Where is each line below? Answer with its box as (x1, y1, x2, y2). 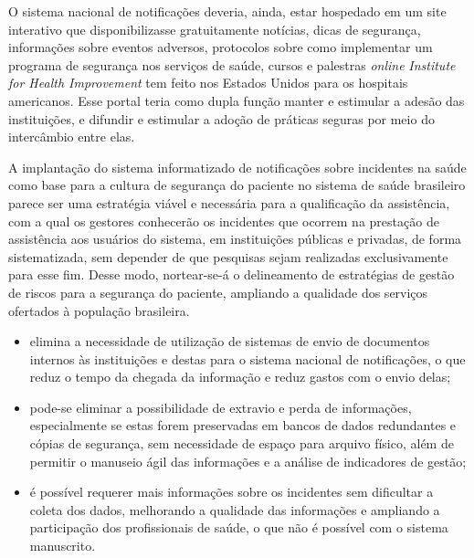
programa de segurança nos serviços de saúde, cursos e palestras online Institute (8, 55, 456, 74)
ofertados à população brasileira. (8, 300, 190, 320)
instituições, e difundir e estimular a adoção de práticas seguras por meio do (8, 109, 435, 128)
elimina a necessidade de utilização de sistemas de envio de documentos (29, 332, 430, 351)
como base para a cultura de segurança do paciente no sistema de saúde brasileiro (8, 175, 466, 195)
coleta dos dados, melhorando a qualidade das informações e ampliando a (29, 500, 440, 519)
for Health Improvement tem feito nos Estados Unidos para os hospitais (8, 73, 408, 92)
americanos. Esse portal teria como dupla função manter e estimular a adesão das (8, 90, 465, 110)
